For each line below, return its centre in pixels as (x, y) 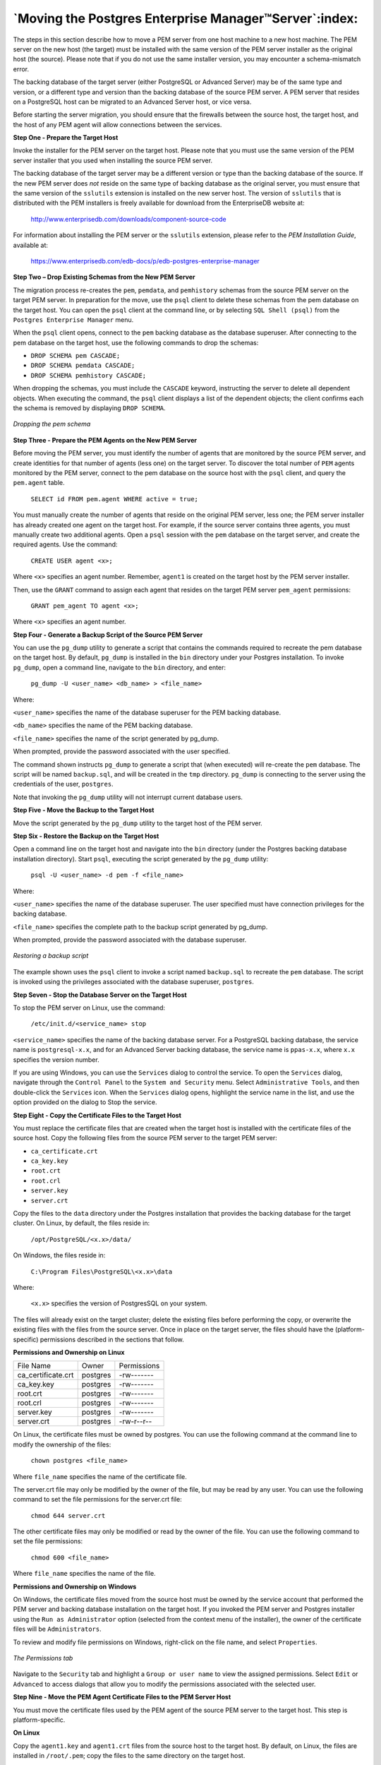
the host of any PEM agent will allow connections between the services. (117, 124)
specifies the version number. (56, 1060)
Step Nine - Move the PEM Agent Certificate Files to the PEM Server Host (122, 1697)
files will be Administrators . (57, 1629)
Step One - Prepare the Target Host (66, 138)
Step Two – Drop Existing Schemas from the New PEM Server (104, 277)
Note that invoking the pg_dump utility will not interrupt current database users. (128, 797)
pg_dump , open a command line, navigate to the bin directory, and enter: (119, 667)
